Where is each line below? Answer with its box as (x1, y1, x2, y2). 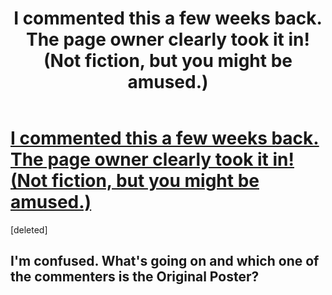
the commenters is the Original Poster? (10, 268, 260, 286)
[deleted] (10, 223, 48, 236)
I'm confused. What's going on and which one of (10, 253, 320, 270)
